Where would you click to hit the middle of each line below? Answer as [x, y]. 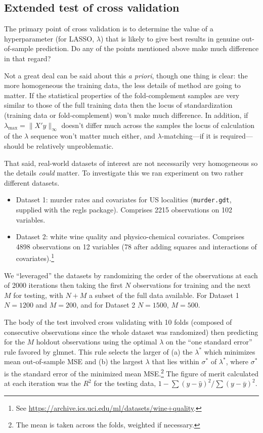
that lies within [176, 361]
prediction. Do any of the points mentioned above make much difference [147, 48]
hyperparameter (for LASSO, [49, 38]
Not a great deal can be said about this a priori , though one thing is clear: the [126, 75]
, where [237, 361]
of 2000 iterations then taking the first [63, 285]
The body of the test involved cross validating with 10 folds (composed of [118, 321]
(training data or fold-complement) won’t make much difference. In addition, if [126, 115]
